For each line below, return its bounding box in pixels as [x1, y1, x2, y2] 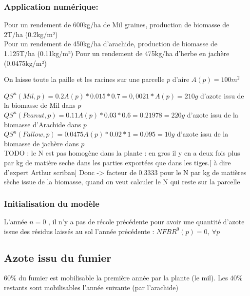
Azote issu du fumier [4, 250, 112, 265]
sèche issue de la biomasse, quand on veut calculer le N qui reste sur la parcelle [4, 177, 240, 187]
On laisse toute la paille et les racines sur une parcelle [4, 74, 165, 84]
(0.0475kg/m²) [4, 58, 47, 68]
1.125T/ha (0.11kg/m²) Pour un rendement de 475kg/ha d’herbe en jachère [4, 48, 230, 58]
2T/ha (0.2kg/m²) [4, 29, 58, 39]
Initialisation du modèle [4, 197, 99, 209]
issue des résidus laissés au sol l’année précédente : [4, 226, 154, 236]
